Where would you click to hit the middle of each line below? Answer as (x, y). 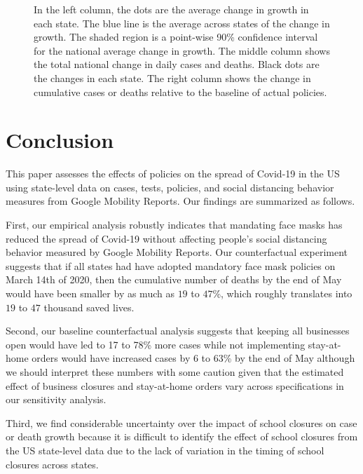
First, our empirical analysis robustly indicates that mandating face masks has (174, 225)
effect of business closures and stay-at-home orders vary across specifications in (175, 385)
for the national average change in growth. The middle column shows (182, 50)
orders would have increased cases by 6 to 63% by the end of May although (193, 358)
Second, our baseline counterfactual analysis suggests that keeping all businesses (178, 331)
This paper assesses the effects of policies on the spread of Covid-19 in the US (173, 174)
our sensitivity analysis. (56, 399)
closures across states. (52, 464)
